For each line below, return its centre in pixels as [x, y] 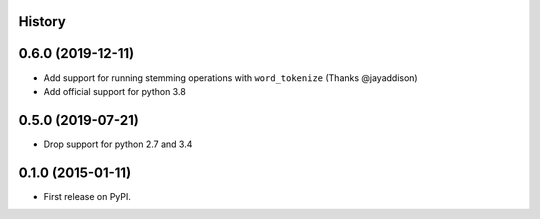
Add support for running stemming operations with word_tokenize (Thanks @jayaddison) [231, 77]
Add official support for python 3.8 [115, 91]
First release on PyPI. [87, 196]
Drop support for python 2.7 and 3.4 [118, 144]
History [42, 21]
